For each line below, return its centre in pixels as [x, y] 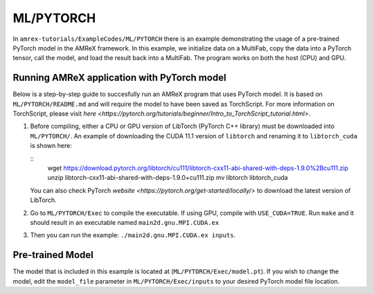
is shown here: [51, 146]
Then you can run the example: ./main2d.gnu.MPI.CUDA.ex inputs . [133, 235]
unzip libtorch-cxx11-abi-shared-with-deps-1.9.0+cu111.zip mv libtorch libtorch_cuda [168, 178]
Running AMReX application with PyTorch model [119, 78]
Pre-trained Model [53, 255]
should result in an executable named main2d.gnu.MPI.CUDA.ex [125, 222]
